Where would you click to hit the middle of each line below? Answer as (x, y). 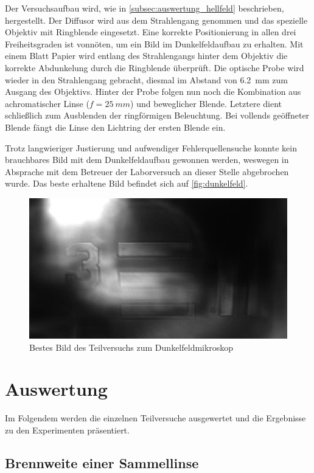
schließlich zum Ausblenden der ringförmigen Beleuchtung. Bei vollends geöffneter (157, 115)
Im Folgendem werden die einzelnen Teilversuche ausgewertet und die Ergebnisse (155, 418)
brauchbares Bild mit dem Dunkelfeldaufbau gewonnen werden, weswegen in (147, 160)
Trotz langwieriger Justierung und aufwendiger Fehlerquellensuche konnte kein (151, 147)
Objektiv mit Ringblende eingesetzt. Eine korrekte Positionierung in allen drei (151, 32)
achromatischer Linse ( (47, 103)
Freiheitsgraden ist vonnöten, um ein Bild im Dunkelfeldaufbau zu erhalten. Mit (154, 43)
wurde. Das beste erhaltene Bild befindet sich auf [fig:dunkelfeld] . (127, 183)
